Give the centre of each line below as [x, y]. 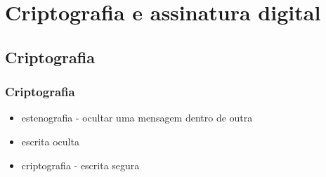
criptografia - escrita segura [80, 165]
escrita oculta [50, 141]
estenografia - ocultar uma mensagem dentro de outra [137, 118]
